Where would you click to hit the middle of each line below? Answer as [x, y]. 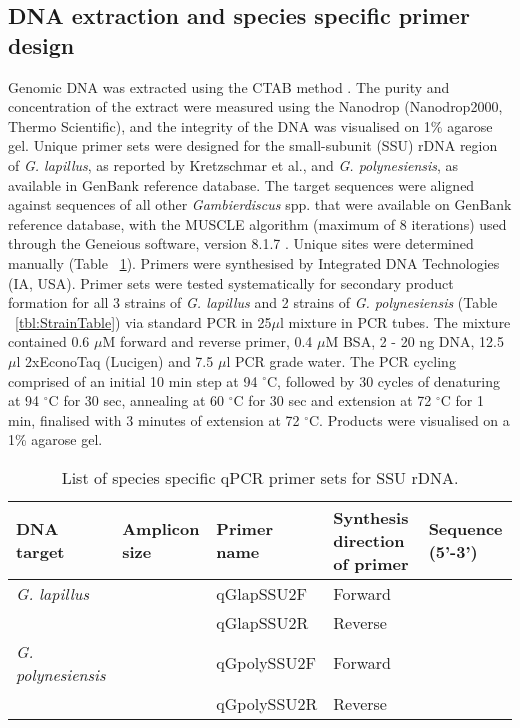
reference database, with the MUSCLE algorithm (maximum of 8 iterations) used [257, 223]
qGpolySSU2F [266, 663]
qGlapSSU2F [261, 593]
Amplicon [161, 529]
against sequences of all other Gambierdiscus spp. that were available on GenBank [260, 204]
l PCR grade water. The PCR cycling [341, 360]
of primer [371, 563]
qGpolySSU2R [267, 703]
